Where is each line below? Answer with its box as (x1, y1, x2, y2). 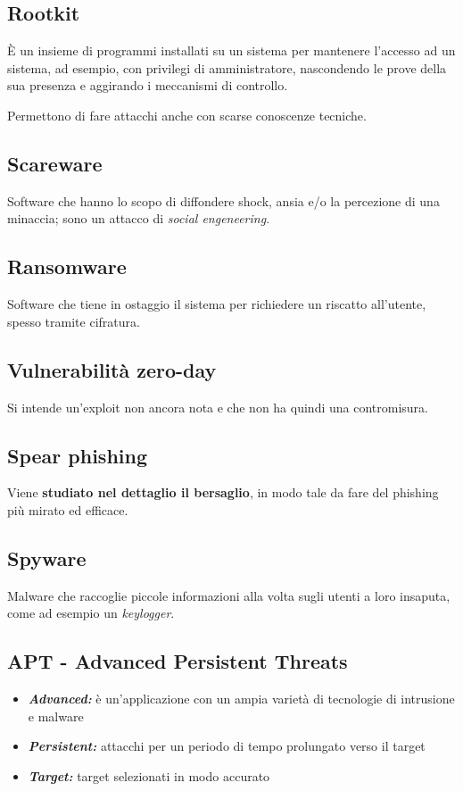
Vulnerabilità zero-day (7, 355, 217, 383)
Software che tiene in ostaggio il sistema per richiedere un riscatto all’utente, (7, 295, 426, 313)
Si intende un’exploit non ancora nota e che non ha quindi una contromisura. (7, 397, 428, 416)
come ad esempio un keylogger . (7, 604, 175, 622)
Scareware (7, 149, 103, 177)
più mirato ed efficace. (7, 500, 128, 519)
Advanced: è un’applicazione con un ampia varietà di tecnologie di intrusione (28, 689, 455, 708)
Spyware (7, 544, 87, 571)
